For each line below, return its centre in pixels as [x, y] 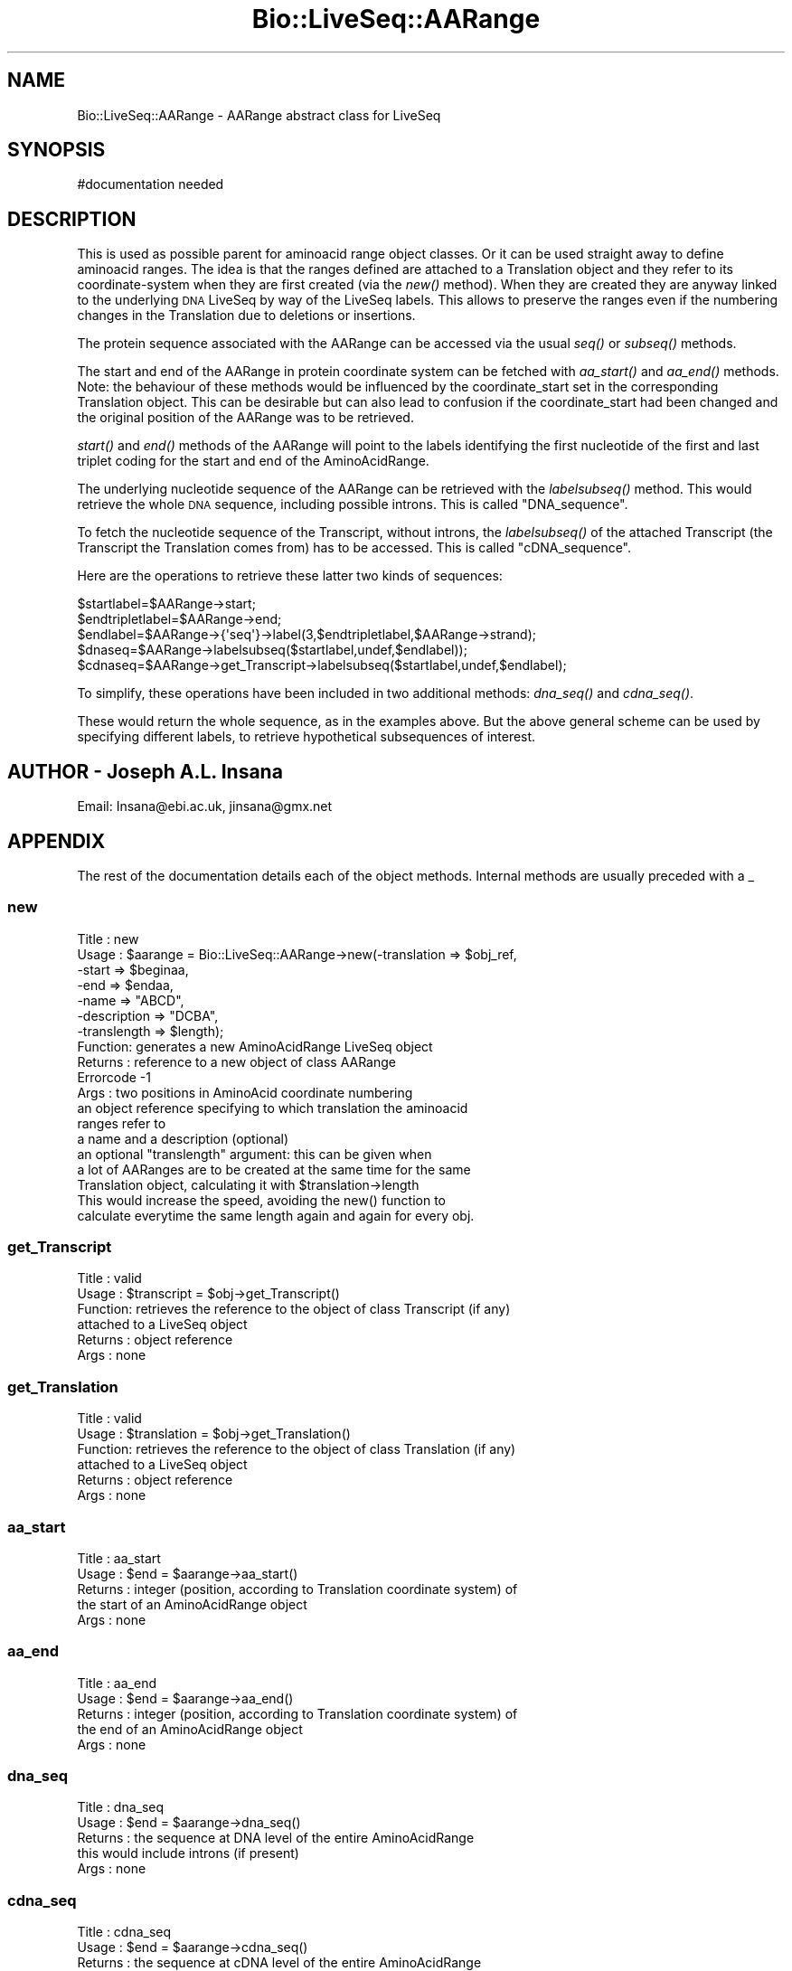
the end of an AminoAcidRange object [190, 1729]
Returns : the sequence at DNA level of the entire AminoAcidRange [276, 1838]
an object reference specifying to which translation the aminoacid [273, 1108]
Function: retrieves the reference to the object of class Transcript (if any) [294, 1309]
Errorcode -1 [114, 1077]
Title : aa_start [119, 1558]
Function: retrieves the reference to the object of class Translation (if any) [297, 1449]
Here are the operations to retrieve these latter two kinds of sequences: [290, 576]
